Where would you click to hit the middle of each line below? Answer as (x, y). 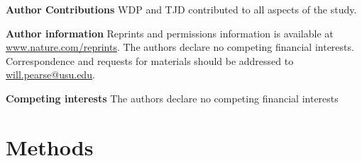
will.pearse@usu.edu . (50, 74)
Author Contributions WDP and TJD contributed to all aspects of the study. (181, 9)
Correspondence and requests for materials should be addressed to (150, 60)
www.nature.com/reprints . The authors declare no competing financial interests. (180, 47)
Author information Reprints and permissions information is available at (170, 33)
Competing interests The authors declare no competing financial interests (172, 98)
